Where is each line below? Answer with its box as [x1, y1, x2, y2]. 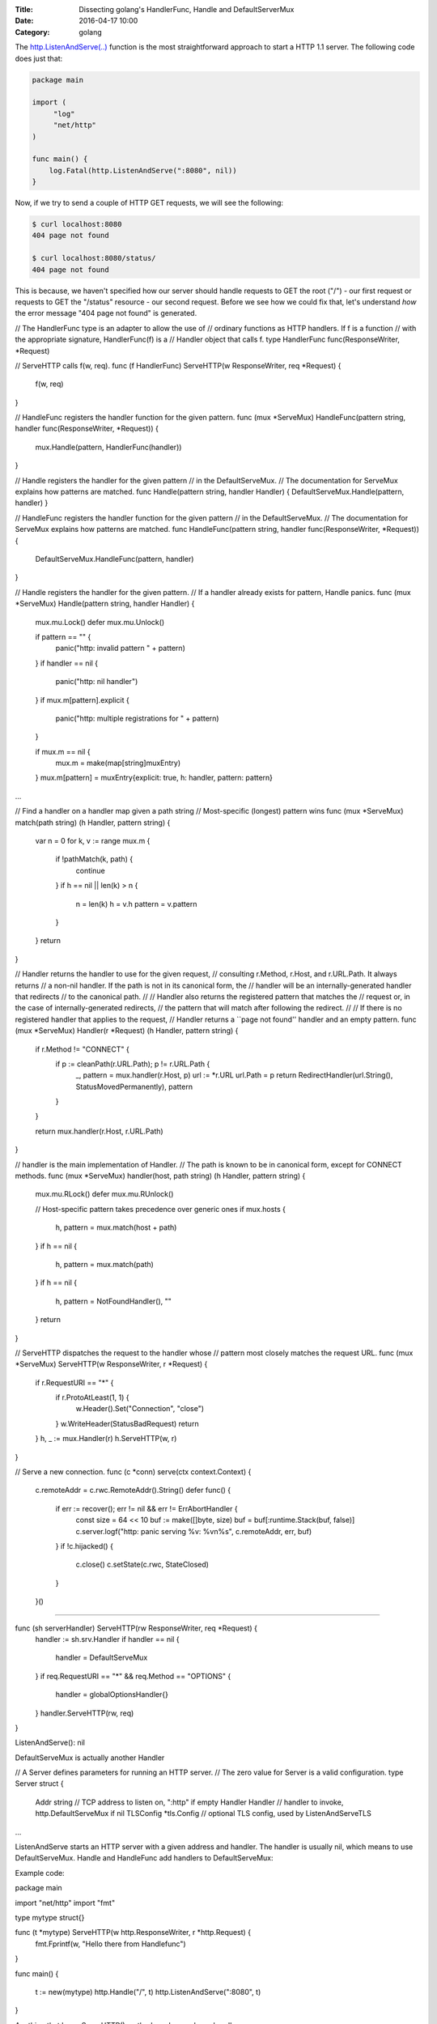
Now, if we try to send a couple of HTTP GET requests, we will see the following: [15, 198, 283, 208]
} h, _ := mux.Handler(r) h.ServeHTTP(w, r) [35, 1434, 177, 1444]
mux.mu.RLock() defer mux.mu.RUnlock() [35, 1189, 174, 1199]
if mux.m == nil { [35, 746, 91, 756]
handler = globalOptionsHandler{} [55, 1690, 169, 1699]
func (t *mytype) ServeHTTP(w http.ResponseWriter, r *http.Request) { [15, 1928, 251, 1937]
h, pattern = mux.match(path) [55, 1259, 154, 1269]
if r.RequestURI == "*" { [35, 1377, 114, 1388]
